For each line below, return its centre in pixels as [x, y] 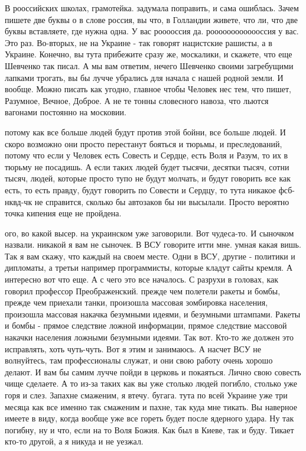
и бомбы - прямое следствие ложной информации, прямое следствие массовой [146, 325]
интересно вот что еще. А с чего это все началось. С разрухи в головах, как [142, 279]
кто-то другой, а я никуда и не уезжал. [74, 441]
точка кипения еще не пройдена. [63, 213]
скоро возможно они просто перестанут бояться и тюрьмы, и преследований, [144, 143]
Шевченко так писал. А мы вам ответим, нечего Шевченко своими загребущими [149, 65]
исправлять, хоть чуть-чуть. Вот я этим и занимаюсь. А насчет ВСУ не [133, 348]
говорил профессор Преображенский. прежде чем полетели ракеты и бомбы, [143, 291]
